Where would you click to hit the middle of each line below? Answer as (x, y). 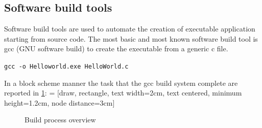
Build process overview (60, 120)
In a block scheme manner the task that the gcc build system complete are (121, 83)
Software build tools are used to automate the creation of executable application (130, 29)
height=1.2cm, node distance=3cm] (59, 102)
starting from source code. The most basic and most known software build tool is (131, 38)
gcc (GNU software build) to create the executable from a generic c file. (116, 49)
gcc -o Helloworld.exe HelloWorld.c (66, 66)
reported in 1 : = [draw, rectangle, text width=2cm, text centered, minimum (123, 93)
